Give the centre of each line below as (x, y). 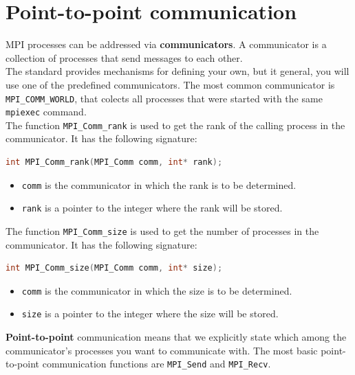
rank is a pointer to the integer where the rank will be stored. (152, 208)
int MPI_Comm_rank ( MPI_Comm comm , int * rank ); (114, 162)
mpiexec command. (46, 112)
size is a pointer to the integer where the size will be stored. (150, 314)
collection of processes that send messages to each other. (124, 57)
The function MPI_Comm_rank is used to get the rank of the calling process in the (175, 125)
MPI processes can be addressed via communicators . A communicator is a (166, 44)
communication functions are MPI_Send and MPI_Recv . (157, 364)
